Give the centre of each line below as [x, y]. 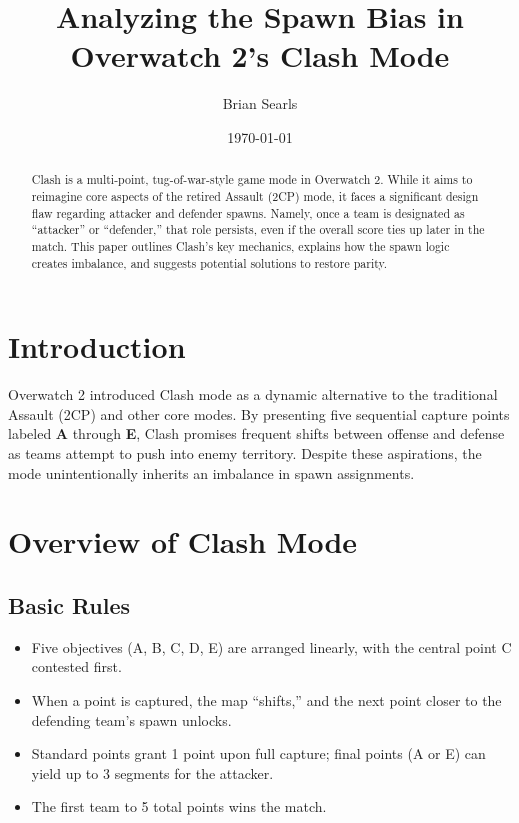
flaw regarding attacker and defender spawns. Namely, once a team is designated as [248, 212]
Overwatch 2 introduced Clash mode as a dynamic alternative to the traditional [253, 394]
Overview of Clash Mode [183, 541]
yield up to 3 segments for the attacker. [152, 772]
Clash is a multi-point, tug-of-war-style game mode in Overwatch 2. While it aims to [252, 179]
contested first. [76, 666]
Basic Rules [69, 604]
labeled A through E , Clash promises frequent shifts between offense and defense [256, 433]
